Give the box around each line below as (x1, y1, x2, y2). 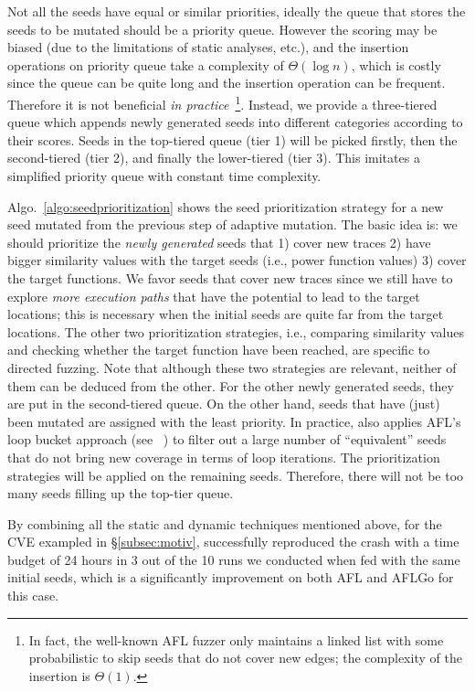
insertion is (28, 665, 90, 685)
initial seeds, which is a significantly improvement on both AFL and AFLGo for (7, 568, 454, 587)
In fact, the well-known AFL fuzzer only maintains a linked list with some (28, 630, 444, 649)
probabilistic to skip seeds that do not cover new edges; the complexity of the (28, 648, 462, 667)
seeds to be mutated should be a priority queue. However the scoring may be (7, 19, 438, 38)
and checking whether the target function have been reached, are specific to (7, 340, 430, 359)
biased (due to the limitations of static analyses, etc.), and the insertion (7, 37, 409, 57)
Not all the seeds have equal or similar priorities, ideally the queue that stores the (7, 2, 466, 20)
